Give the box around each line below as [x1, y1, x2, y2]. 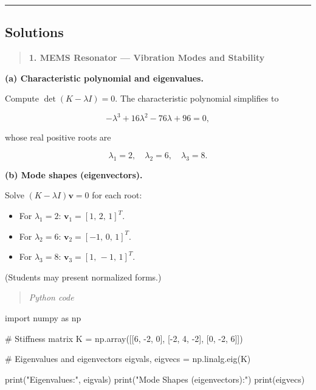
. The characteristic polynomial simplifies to [115, 92, 279, 105]
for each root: [92, 189, 142, 201]
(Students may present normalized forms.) [5, 270, 162, 283]
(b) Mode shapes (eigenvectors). [5, 168, 143, 181]
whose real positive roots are [5, 131, 111, 144]
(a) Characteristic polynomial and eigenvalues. [5, 71, 204, 84]
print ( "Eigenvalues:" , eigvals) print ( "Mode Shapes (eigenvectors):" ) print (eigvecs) [5, 372, 305, 385]
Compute [5, 92, 39, 105]
